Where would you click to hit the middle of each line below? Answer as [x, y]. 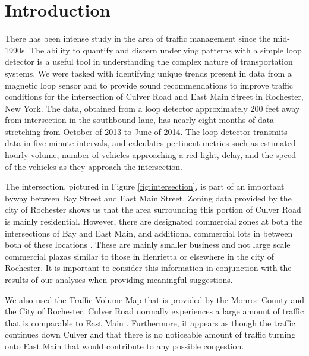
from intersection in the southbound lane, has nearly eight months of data [140, 120]
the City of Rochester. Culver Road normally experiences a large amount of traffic [154, 311]
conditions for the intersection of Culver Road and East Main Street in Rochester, [154, 97]
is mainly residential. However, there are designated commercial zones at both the [154, 221]
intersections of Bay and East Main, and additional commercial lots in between [149, 233]
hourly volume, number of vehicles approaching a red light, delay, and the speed [150, 155]
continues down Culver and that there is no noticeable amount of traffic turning [150, 334]
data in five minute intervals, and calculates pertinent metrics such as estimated [150, 143]
